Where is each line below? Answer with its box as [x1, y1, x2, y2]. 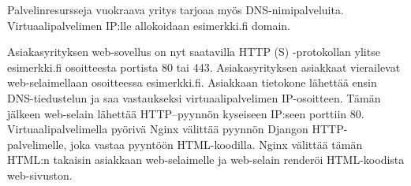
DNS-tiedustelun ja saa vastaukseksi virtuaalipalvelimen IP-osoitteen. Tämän [7, 89, 381, 106]
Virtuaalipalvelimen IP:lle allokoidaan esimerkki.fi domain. [7, 17, 290, 33]
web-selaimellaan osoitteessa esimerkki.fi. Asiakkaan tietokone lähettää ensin [7, 74, 377, 91]
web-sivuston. [7, 166, 73, 183]
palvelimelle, [7, 136, 67, 152]
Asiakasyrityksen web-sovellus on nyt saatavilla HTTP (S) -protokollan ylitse [7, 43, 380, 60]
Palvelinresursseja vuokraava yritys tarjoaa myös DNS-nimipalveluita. [7, 2, 344, 17]
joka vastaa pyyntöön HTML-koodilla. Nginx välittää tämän [70, 136, 363, 152]
